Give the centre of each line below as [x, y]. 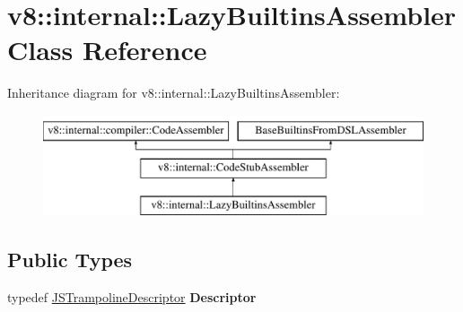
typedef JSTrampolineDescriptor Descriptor [132, 297]
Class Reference [107, 50]
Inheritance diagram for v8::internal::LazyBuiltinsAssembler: [174, 93]
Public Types [70, 260]
